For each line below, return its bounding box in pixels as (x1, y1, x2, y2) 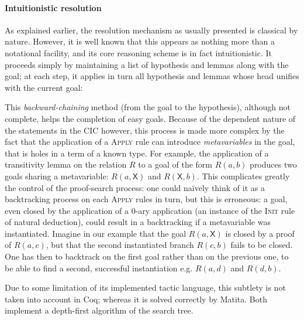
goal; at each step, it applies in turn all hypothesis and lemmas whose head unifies (5, 70, 299, 82)
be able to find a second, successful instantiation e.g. (5, 261, 193, 274)
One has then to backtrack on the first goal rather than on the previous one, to (5, 250, 289, 263)
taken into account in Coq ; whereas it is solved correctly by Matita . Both (5, 292, 267, 305)
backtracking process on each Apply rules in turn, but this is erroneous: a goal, (5, 193, 288, 205)
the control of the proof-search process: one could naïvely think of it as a (5, 181, 265, 193)
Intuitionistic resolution (5, 1, 102, 13)
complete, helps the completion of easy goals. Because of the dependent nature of (5, 112, 296, 124)
